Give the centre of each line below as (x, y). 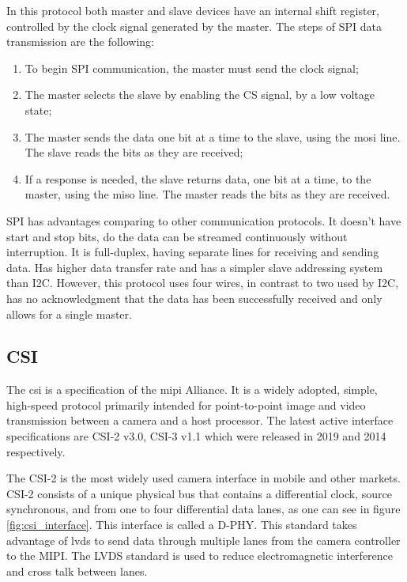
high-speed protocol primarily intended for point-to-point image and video (186, 404)
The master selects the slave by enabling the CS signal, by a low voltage (200, 94)
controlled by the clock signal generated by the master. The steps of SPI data (194, 26)
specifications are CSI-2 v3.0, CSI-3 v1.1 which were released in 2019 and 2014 (196, 436)
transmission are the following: (80, 42)
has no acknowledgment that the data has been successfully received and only (194, 298)
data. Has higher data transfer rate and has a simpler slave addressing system (195, 267)
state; (38, 110)
